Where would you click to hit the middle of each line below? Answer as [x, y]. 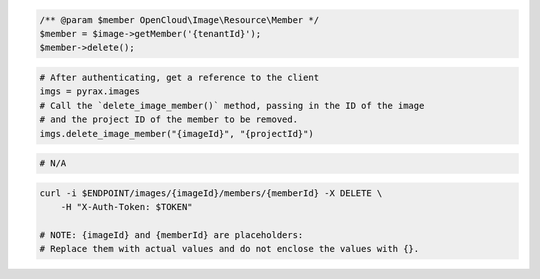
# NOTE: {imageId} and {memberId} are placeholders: [171, 234]
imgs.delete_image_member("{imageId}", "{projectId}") [176, 133]
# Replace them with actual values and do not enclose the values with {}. [229, 249]
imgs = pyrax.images [89, 91]
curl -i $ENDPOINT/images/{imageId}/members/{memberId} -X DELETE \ [211, 193]
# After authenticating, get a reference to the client [179, 77]
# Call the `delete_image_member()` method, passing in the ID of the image [232, 105]
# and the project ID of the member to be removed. [169, 119]
